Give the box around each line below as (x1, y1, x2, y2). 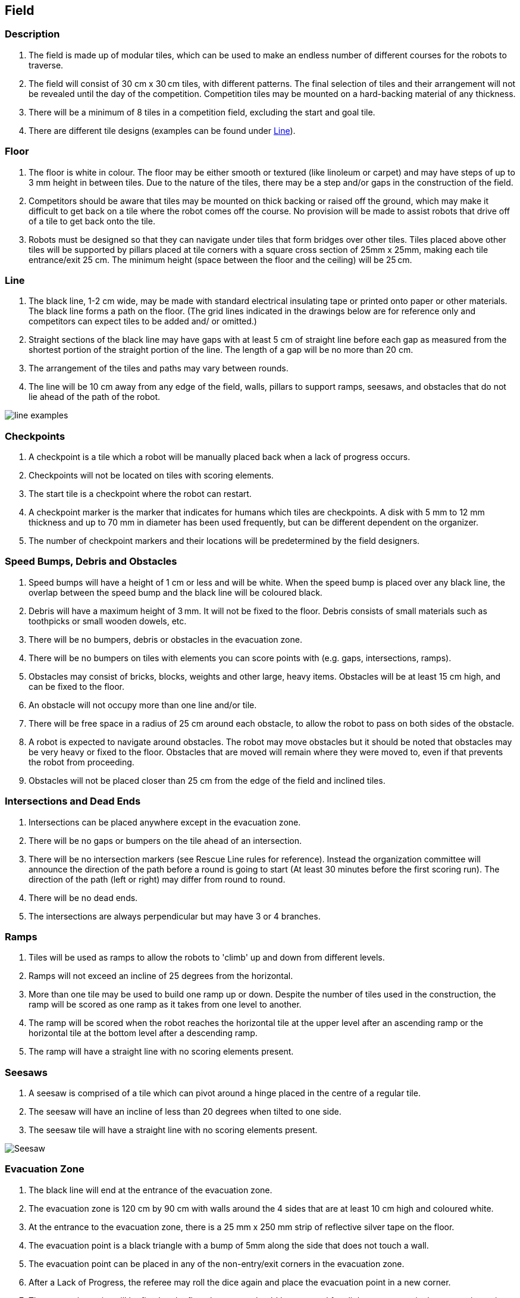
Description (5, 28, 60, 40)
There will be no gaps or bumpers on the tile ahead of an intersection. (29, 835, 302, 846)
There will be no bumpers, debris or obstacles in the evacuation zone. (29, 634, 302, 645)
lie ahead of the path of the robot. (29, 392, 161, 402)
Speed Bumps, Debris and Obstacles (5, 555, 177, 568)
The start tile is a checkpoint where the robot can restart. (29, 489, 252, 499)
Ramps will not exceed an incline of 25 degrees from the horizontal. (29, 971, 293, 981)
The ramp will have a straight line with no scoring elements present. (29, 1046, 294, 1057)
